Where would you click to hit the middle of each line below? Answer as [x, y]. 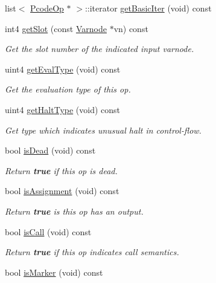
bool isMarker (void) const [54, 272]
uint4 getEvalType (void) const [63, 69]
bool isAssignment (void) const [62, 191]
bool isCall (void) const [48, 231]
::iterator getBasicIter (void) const [148, 8]
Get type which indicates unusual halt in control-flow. [103, 130]
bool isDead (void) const [50, 150]
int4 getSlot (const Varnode [56, 28]
